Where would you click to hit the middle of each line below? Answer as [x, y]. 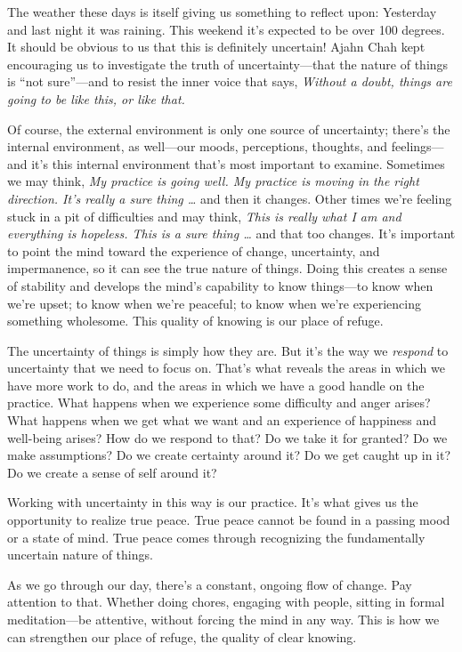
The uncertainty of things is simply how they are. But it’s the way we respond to [228, 350]
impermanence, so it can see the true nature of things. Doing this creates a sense [227, 268]
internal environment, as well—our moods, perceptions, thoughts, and [198, 146]
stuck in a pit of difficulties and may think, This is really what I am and [204, 216]
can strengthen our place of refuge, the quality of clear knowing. [182, 636]
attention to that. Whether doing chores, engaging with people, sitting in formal [226, 602]
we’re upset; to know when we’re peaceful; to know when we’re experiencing [214, 303]
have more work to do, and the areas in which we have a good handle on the [216, 385]
